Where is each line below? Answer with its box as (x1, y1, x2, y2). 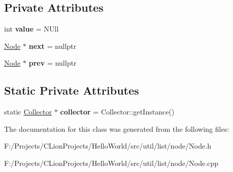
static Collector (4, 106, 52, 117)
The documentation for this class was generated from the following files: (4, 123, 229, 134)
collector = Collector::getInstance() (60, 106, 175, 117)
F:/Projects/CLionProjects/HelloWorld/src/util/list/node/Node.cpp (4, 157, 219, 168)
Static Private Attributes (4, 82, 139, 98)
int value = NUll (4, 23, 59, 34)
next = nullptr (29, 40, 77, 51)
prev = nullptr (29, 58, 77, 68)
